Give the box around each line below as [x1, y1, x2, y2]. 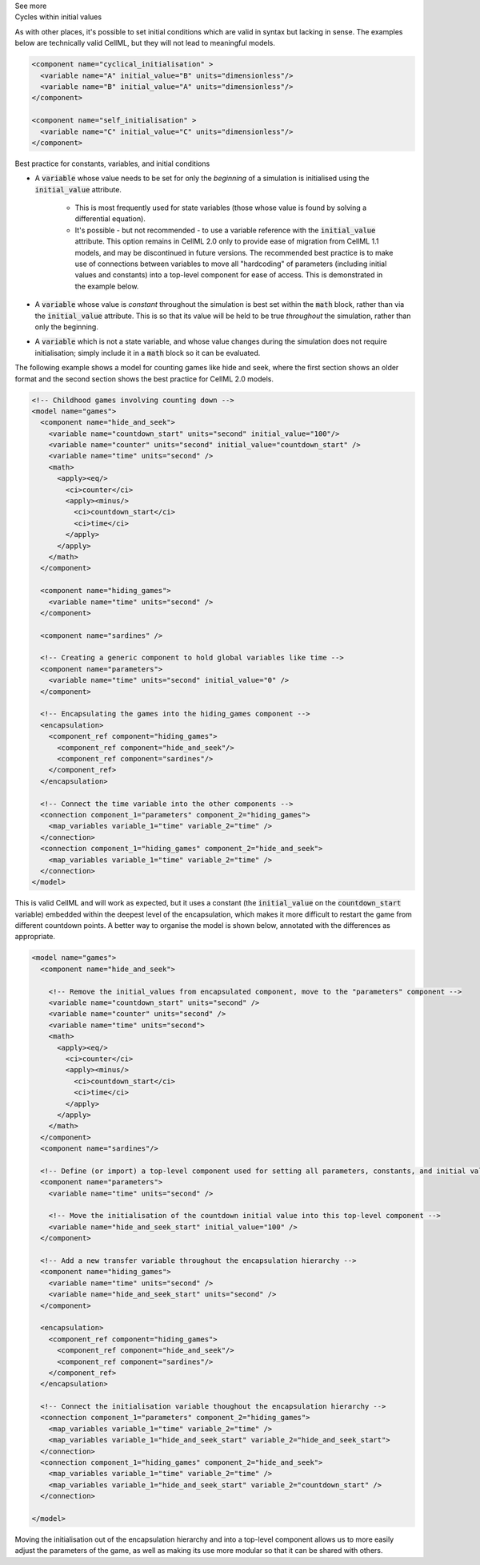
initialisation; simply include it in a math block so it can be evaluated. [34, 348, 261, 357]
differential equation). [74, 214, 146, 224]
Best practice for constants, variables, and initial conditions [14, 159, 210, 168]
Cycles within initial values [14, 12, 102, 22]
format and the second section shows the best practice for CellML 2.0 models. [14, 373, 274, 384]
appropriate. [14, 932, 56, 942]
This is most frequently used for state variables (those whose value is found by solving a [74, 203, 367, 212]
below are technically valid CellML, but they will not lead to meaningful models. [14, 38, 275, 48]
